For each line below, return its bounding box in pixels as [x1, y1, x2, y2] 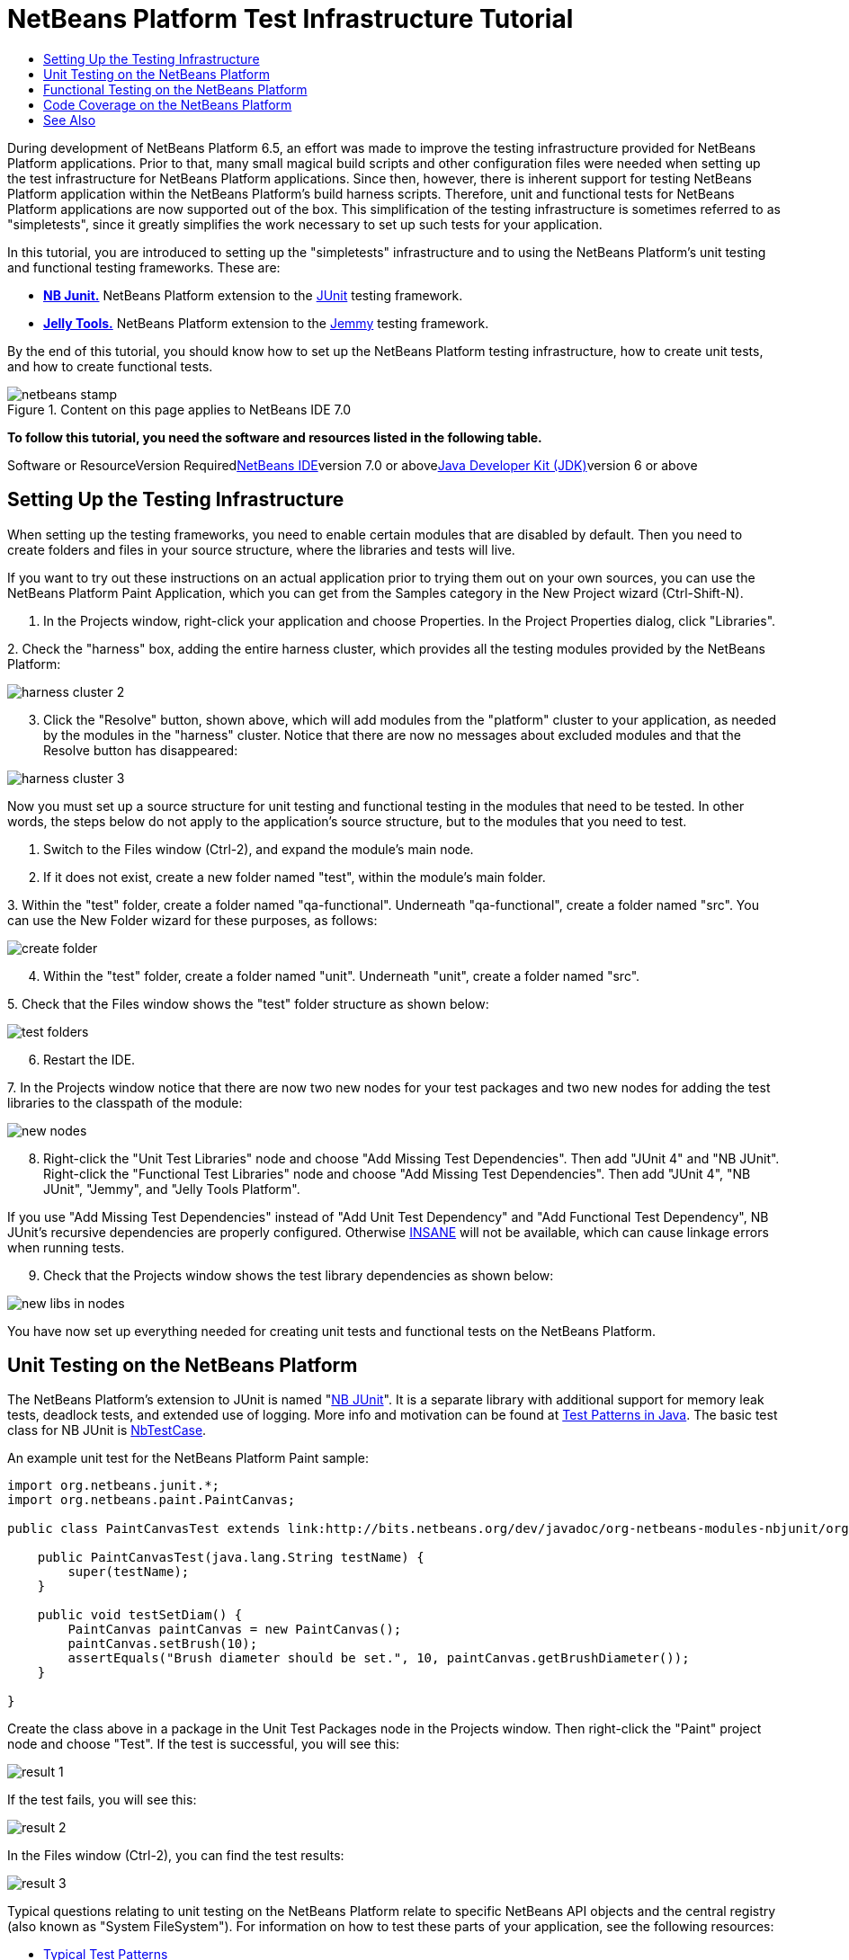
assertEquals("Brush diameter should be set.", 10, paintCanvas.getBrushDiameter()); [67, 1651, 690, 1666]
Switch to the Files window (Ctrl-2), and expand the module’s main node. [43, 841, 474, 857]
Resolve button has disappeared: [43, 742, 238, 758]
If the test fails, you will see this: [7, 1792, 197, 1808]
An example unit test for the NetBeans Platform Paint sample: [7, 1450, 370, 1466]
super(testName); [67, 1564, 190, 1580]
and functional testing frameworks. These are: [7, 259, 281, 275]
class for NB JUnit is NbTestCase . [7, 1422, 207, 1439]
